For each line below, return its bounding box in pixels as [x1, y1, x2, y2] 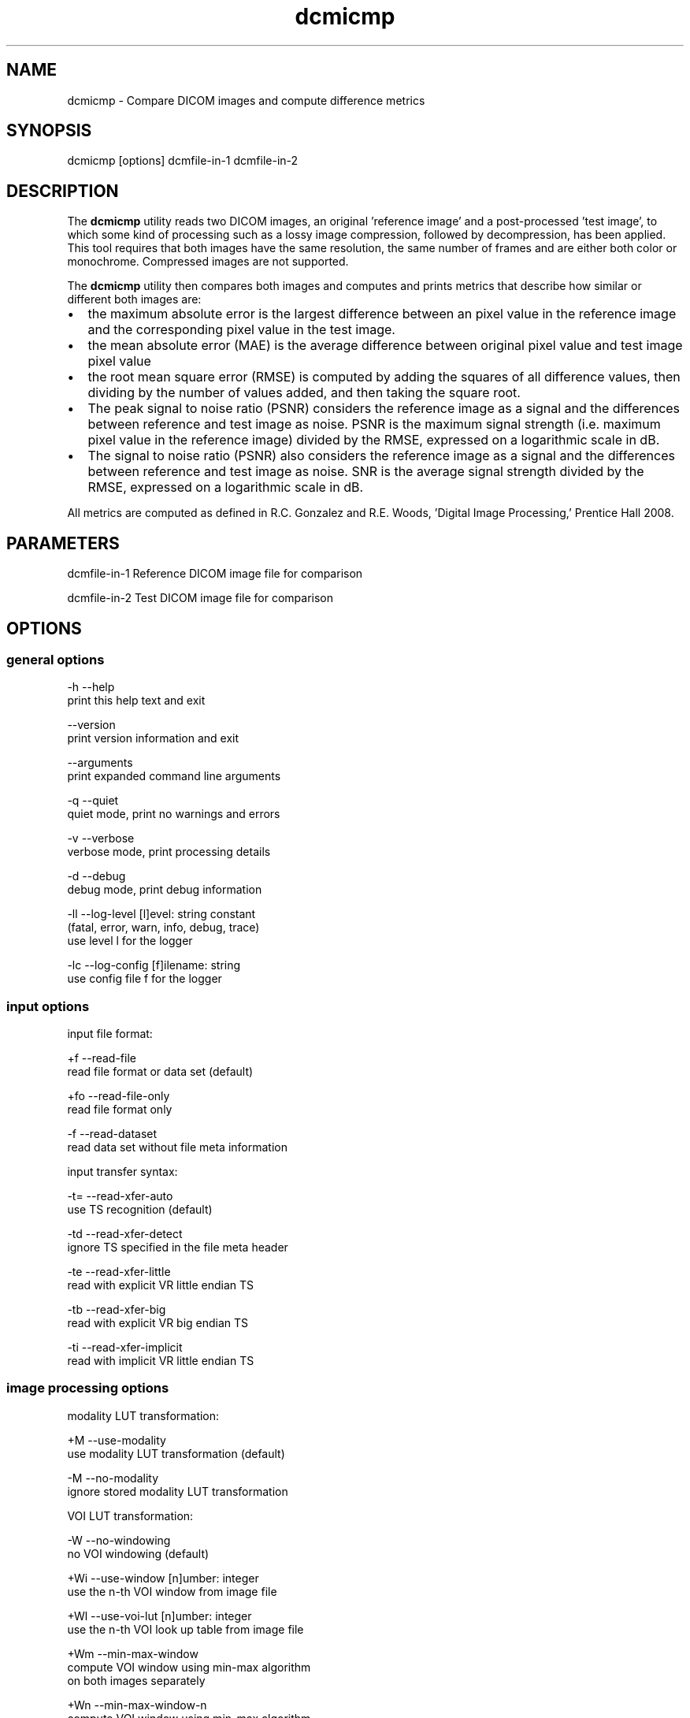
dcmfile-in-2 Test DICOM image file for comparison [67, 591, 334, 605]
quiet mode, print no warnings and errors [67, 807, 280, 821]
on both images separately [67, 1673, 206, 1687]
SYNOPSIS [6, 121, 92, 141]
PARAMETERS [6, 533, 120, 553]
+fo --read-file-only [67, 1089, 170, 1103]
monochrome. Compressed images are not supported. [67, 255, 349, 269]
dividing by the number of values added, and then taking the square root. [87, 385, 521, 401]
